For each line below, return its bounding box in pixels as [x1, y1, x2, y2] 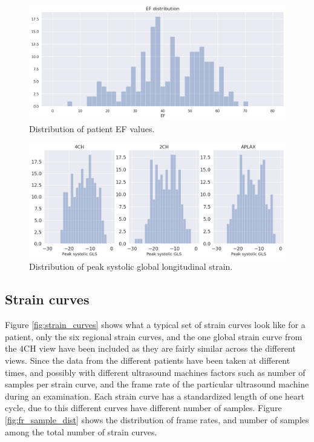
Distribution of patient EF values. [29, 122, 155, 135]
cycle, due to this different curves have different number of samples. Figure [5, 401, 282, 414]
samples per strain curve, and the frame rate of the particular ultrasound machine [5, 378, 309, 390]
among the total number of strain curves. [5, 425, 157, 438]
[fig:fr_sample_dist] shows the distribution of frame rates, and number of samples [5, 414, 309, 426]
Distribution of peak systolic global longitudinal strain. [29, 260, 233, 273]
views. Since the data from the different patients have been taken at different [5, 354, 290, 367]
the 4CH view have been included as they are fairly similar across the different [5, 342, 296, 355]
